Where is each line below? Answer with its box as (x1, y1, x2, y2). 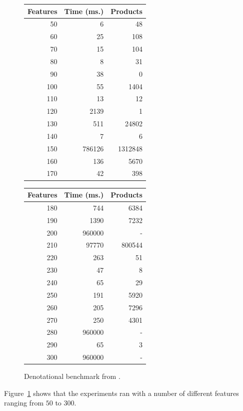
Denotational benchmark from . (24, 371, 120, 381)
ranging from (4, 397, 44, 408)
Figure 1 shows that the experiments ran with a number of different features (4, 387, 239, 398)
